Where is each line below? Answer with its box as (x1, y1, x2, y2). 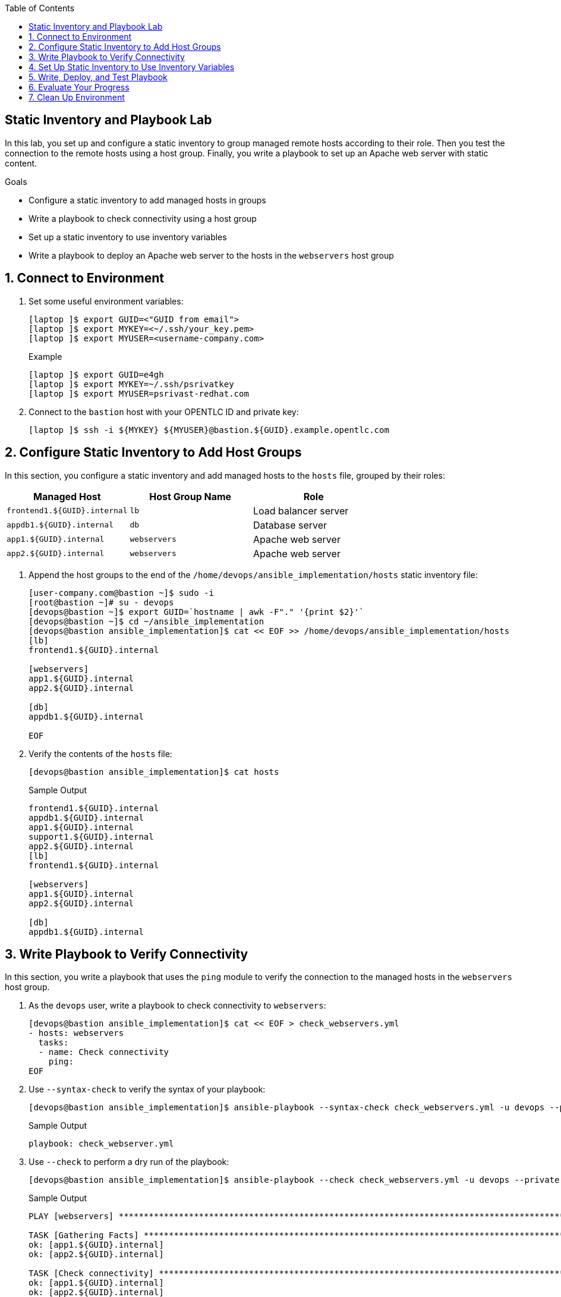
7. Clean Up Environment (29, 92, 125, 102)
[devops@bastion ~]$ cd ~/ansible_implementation (29, 616, 264, 626)
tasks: (38, 1038, 69, 1048)
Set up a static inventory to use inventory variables (29, 231, 227, 242)
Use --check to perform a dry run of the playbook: (29, 1157, 229, 1167)
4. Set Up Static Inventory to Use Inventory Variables (29, 62, 235, 72)
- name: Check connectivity (38, 1047, 169, 1057)
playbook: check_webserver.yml (29, 1139, 174, 1149)
